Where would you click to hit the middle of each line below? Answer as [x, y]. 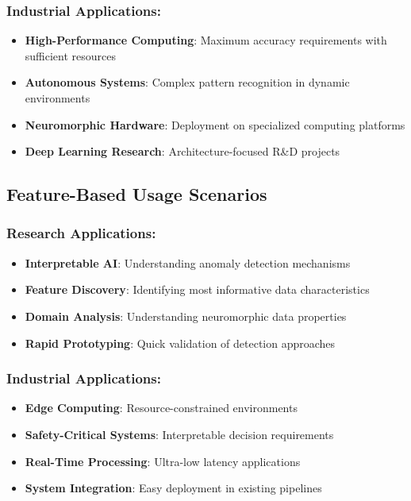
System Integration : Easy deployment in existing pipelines [173, 488]
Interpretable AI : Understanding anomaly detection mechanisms [188, 262]
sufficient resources [71, 55]
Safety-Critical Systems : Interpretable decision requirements [179, 434]
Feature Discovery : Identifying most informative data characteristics [197, 289]
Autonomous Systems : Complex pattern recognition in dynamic [187, 82]
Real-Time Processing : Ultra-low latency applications [163, 461]
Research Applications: [81, 233]
